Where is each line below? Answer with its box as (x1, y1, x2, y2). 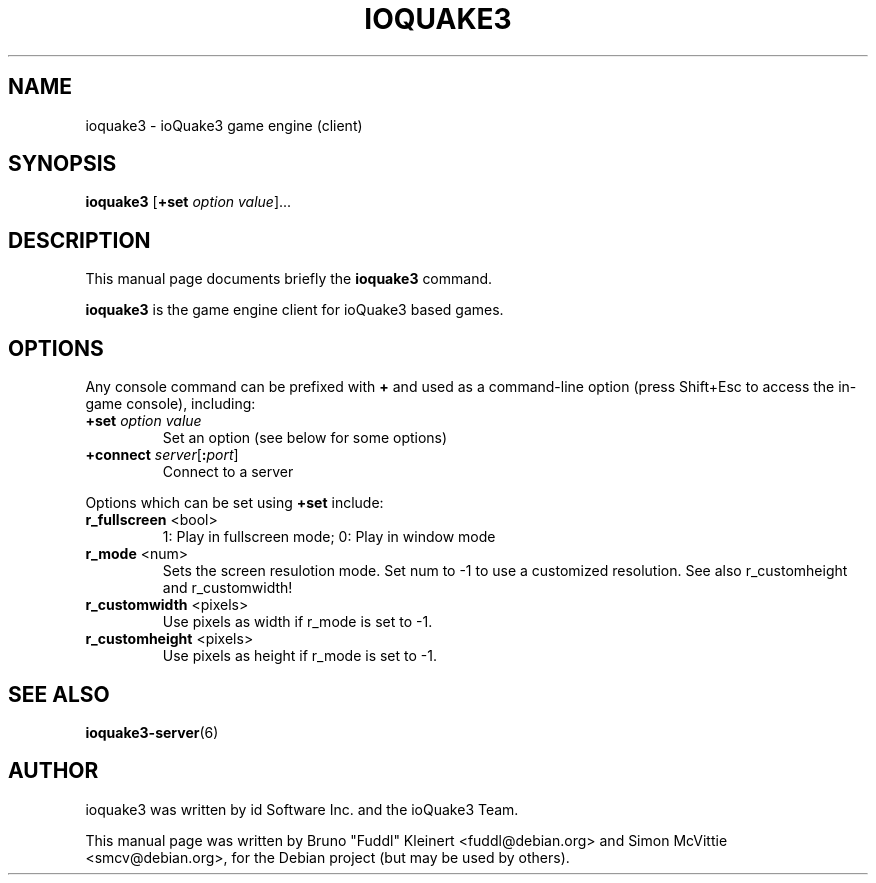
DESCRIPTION (8, 227, 151, 253)
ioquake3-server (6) (85, 723, 219, 741)
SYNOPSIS (8, 151, 117, 177)
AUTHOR (8, 758, 99, 784)
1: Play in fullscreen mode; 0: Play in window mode (162, 528, 496, 546)
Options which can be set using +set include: (85, 494, 384, 512)
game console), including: (85, 395, 256, 413)
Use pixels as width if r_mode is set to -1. (162, 613, 433, 631)
